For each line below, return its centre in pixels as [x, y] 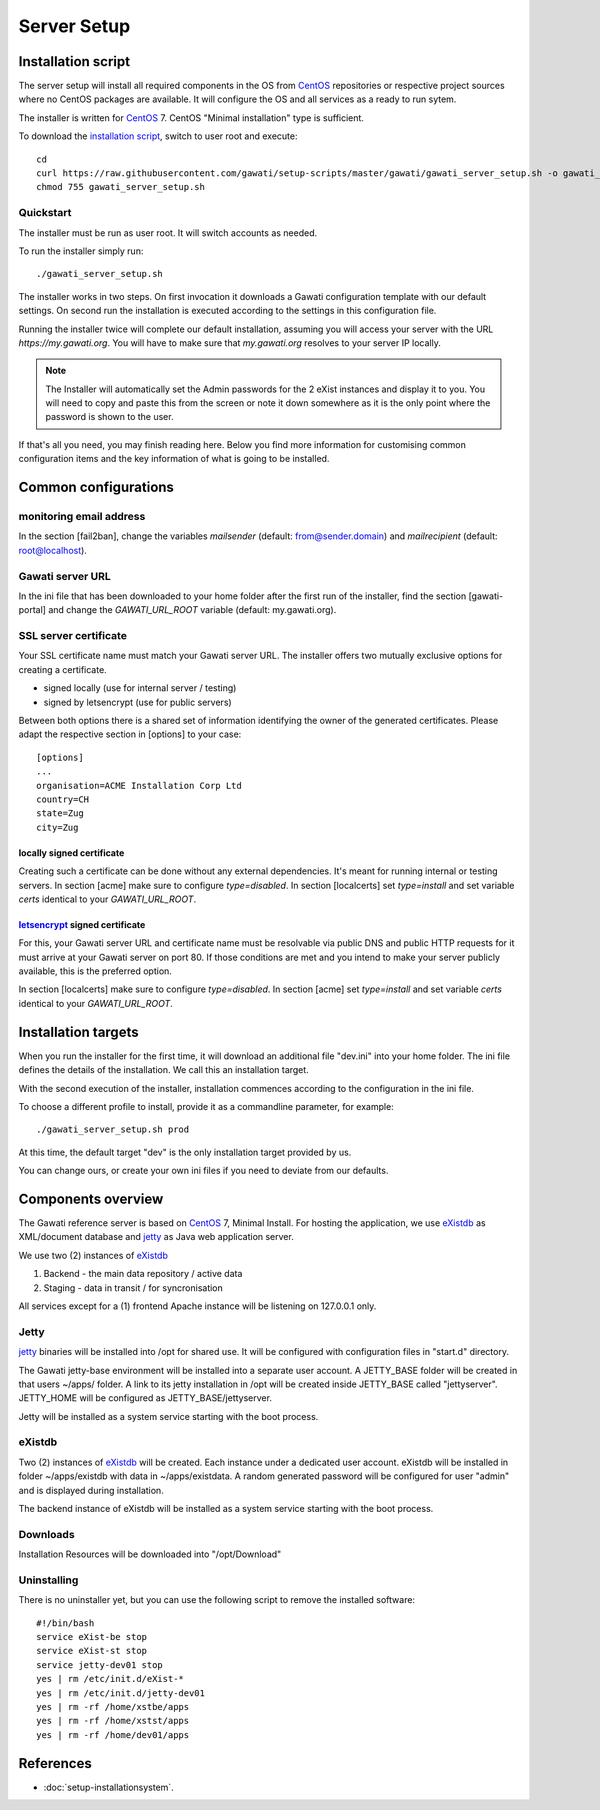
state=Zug [60, 813]
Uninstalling [48, 1580]
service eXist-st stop [92, 1651]
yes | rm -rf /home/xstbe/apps [113, 1707]
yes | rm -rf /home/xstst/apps [113, 1721]
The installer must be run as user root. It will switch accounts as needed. [168, 232]
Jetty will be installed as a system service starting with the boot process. [168, 1416]
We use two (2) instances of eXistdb [93, 1255]
